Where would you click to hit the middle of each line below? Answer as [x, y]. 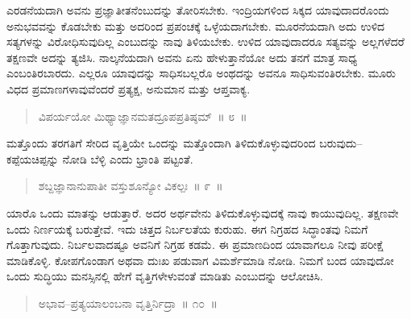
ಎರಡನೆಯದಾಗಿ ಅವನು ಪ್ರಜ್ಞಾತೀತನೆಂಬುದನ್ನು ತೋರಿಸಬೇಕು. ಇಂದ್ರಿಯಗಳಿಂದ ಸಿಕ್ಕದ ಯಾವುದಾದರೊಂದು [198, 10]
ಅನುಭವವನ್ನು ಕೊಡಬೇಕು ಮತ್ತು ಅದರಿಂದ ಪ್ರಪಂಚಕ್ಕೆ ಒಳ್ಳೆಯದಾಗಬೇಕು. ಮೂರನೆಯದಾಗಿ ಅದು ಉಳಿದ [196, 25]
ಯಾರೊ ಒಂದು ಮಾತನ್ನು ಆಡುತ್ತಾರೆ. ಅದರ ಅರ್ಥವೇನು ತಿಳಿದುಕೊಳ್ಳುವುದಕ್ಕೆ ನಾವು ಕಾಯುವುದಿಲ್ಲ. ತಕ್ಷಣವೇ [203, 212]
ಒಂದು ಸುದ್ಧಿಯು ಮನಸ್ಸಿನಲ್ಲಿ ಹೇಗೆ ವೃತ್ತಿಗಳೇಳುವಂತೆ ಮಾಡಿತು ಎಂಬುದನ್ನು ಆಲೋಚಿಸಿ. [165, 276]
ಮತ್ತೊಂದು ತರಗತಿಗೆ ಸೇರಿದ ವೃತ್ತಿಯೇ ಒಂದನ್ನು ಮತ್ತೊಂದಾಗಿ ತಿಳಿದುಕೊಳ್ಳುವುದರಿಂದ [161, 143]
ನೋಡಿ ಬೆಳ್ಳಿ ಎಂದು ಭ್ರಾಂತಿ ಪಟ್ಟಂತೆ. [128, 158]
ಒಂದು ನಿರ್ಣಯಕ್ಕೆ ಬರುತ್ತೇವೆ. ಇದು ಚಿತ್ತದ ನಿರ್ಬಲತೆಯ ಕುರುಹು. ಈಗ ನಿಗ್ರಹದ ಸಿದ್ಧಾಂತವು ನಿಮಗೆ [187, 228]
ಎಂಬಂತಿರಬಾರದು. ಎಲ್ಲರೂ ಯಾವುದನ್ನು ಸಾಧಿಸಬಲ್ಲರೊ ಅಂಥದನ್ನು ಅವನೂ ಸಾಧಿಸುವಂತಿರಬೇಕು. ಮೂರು [201, 73]
